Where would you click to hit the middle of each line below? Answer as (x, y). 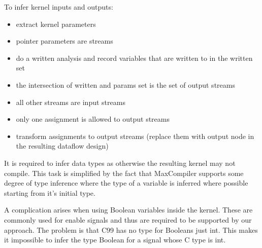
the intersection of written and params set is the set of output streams (125, 84)
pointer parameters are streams (64, 41)
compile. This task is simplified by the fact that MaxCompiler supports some (124, 173)
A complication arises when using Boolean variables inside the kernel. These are (128, 210)
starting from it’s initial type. (50, 192)
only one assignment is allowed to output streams (93, 119)
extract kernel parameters (56, 24)
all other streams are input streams (71, 102)
